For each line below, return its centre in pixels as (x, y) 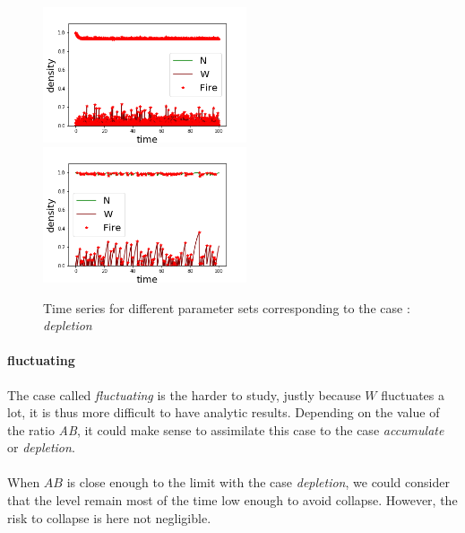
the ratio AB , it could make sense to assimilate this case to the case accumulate (226, 429)
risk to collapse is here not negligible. (109, 517)
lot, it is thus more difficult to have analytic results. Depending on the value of (224, 412)
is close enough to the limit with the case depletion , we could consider (258, 482)
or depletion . (41, 447)
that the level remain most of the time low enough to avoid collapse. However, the (232, 500)
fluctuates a (413, 394)
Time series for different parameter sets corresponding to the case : (227, 307)
